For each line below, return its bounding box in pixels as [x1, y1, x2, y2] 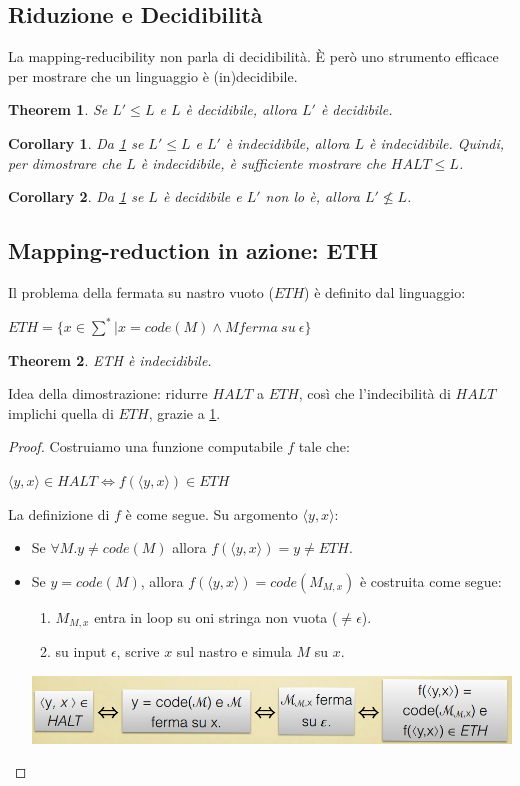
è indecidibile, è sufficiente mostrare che [140, 152, 386, 173]
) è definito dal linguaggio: [304, 281, 466, 302]
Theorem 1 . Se [8, 99, 108, 120]
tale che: [298, 436, 350, 457]
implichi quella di [8, 402, 114, 423]
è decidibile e [162, 186, 242, 207]
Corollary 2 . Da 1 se [8, 186, 144, 207]
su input [55, 641, 107, 662]
